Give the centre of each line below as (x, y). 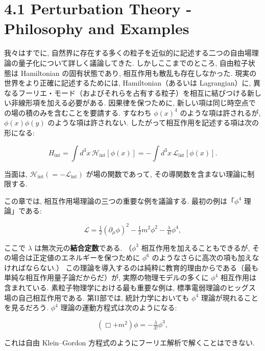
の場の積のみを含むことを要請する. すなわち (78, 112)
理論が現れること (230, 297)
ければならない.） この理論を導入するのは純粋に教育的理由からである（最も (131, 267)
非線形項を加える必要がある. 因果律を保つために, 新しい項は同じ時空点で (133, 103)
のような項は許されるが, (220, 112)
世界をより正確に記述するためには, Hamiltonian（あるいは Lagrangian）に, (128, 83)
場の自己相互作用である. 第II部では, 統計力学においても (97, 297)
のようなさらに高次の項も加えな (206, 258)
